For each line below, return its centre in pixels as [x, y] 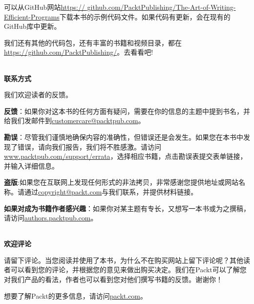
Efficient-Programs [32, 16]
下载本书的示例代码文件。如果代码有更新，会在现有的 [145, 16]
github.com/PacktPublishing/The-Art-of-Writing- [161, 7]
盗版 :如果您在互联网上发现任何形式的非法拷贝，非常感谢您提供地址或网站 [121, 182]
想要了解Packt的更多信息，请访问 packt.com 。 [76, 295]
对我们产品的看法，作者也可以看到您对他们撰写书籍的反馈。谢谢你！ [113, 279]
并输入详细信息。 [31, 165]
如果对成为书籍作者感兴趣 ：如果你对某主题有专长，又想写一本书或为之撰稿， [127, 208]
